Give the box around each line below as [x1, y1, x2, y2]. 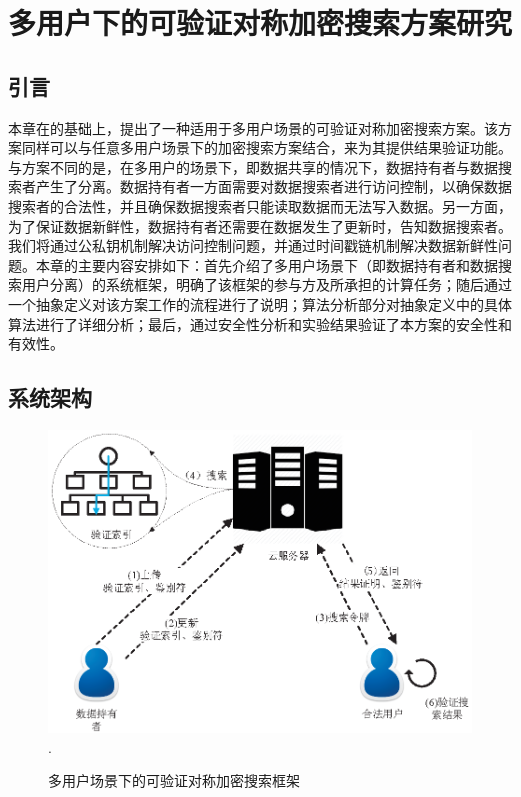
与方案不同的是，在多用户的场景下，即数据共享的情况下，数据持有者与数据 [8, 156, 498, 177]
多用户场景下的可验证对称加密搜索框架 [48, 770, 300, 791]
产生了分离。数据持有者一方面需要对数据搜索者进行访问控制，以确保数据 [35, 176, 512, 197]
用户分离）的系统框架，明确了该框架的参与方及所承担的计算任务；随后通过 [21, 274, 512, 295]
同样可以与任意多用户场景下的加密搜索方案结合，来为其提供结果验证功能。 [21, 137, 512, 158]
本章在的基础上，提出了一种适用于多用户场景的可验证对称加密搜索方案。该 [8, 117, 498, 138]
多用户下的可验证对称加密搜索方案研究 [8, 2, 513, 43]
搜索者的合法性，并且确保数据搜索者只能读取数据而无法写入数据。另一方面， [8, 195, 512, 216]
